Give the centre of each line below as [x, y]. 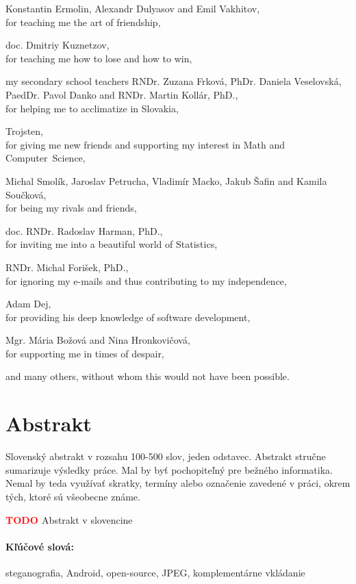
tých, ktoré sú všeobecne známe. [73, 496]
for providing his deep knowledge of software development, [128, 317]
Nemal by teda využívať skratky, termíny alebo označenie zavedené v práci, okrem [178, 483]
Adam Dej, [28, 304]
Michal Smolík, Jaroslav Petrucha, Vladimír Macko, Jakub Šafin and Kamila [166, 180]
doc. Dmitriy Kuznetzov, [58, 45]
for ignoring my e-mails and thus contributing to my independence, [146, 280]
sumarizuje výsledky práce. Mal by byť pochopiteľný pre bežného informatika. [169, 469]
